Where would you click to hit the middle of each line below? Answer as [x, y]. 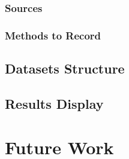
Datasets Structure [65, 68]
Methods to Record [53, 35]
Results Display [54, 103]
